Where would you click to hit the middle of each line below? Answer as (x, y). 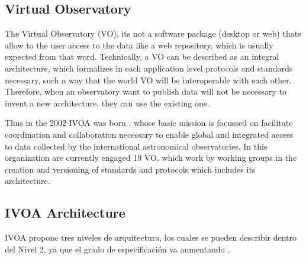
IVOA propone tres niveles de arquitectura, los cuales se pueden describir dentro (151, 237)
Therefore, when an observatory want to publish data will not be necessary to (146, 91)
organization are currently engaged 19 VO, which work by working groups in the (151, 158)
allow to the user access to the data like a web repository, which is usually (139, 45)
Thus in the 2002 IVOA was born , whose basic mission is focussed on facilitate (149, 123)
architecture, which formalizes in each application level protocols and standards (149, 68)
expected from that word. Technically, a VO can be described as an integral (142, 56)
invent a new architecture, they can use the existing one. (107, 103)
